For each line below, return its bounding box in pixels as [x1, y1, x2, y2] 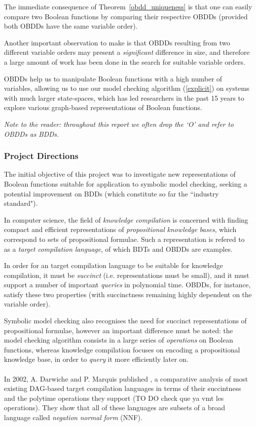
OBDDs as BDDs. [4, 128, 59, 139]
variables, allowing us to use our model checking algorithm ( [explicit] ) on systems [4, 83, 250, 93]
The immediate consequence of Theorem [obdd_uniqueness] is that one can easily [4, 1, 252, 11]
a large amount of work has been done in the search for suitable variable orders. [4, 56, 246, 67]
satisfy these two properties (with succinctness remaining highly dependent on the [4, 289, 252, 299]
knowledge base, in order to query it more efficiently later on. [4, 354, 189, 364]
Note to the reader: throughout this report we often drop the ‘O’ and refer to [4, 118, 234, 129]
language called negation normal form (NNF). [4, 412, 143, 422]
